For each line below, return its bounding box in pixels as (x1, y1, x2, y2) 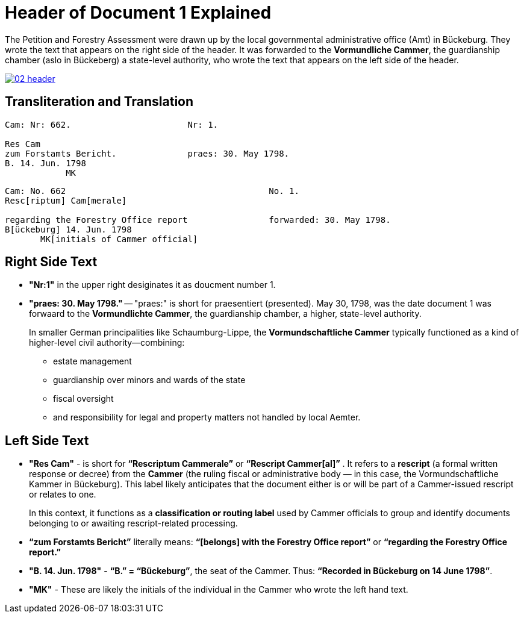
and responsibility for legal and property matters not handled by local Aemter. (53, 412, 361, 423)
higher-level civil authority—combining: (29, 337, 185, 348)
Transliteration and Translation (5, 94, 194, 110)
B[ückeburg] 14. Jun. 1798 (5, 224, 132, 234)
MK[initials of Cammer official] (40, 234, 198, 244)
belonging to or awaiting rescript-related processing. (29, 518, 238, 529)
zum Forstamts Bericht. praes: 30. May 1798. (5, 148, 290, 158)
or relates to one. (29, 489, 96, 500)
